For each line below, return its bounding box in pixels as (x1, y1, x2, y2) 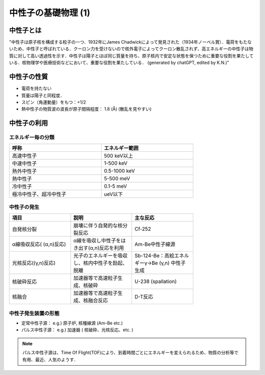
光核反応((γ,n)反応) (12, 260, 56, 266)
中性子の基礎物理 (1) (9, 7, 90, 18)
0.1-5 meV (104, 183, 127, 190)
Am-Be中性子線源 (134, 241, 176, 248)
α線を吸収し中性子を (73, 237, 121, 244)
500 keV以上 (104, 152, 133, 159)
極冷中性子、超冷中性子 (12, 191, 66, 198)
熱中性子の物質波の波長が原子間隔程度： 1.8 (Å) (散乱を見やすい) (21, 106, 152, 112)
